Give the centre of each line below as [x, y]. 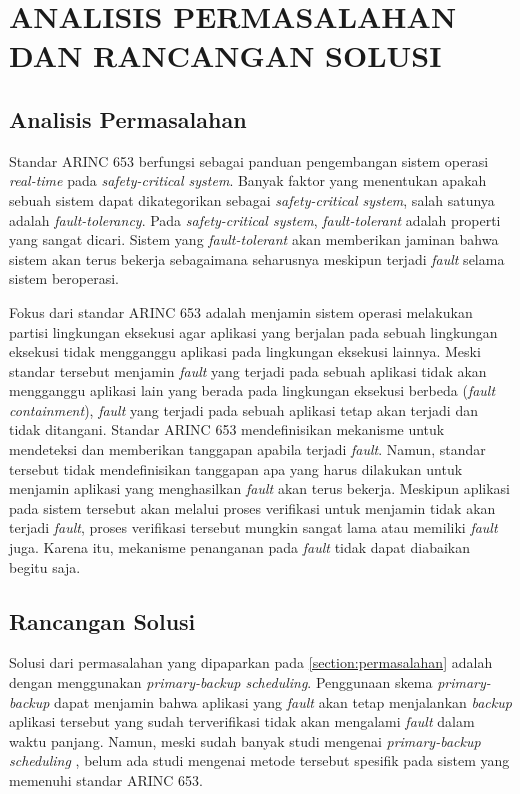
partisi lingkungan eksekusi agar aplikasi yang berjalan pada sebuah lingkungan [253, 331]
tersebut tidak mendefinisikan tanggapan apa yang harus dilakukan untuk [236, 468]
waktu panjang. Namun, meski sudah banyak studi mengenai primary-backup [245, 740]
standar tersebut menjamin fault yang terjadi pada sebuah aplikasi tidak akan [248, 370]
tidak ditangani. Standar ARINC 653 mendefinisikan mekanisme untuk [227, 429]
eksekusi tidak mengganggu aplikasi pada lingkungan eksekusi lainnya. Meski [245, 351]
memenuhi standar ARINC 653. [106, 780]
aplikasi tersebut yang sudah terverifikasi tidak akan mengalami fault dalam [242, 721]
